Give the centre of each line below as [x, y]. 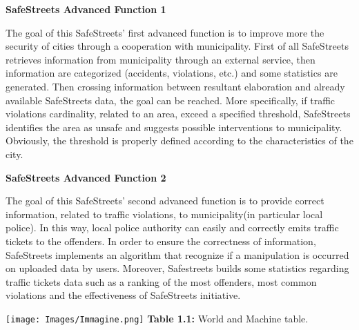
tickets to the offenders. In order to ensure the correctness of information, [161, 241]
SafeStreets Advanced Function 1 [86, 9]
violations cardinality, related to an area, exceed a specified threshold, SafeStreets [178, 114]
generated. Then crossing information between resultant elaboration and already [175, 86]
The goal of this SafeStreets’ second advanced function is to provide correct [165, 201]
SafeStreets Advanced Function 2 [86, 177]
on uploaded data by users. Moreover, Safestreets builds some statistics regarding [177, 268]
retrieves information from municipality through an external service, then [161, 59]
